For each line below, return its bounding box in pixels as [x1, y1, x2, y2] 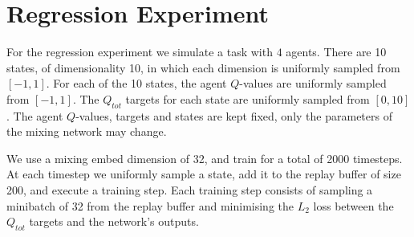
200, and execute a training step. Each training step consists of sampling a [6, 182, 373, 198]
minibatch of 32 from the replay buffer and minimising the [6, 197, 294, 214]
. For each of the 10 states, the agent [46, 75, 227, 92]
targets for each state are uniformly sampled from [125, 90, 370, 107]
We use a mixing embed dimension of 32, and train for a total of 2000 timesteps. [6, 149, 403, 166]
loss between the [313, 197, 394, 214]
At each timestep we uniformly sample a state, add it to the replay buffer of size [6, 165, 401, 182]
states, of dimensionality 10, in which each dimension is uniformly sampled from [6, 59, 400, 76]
